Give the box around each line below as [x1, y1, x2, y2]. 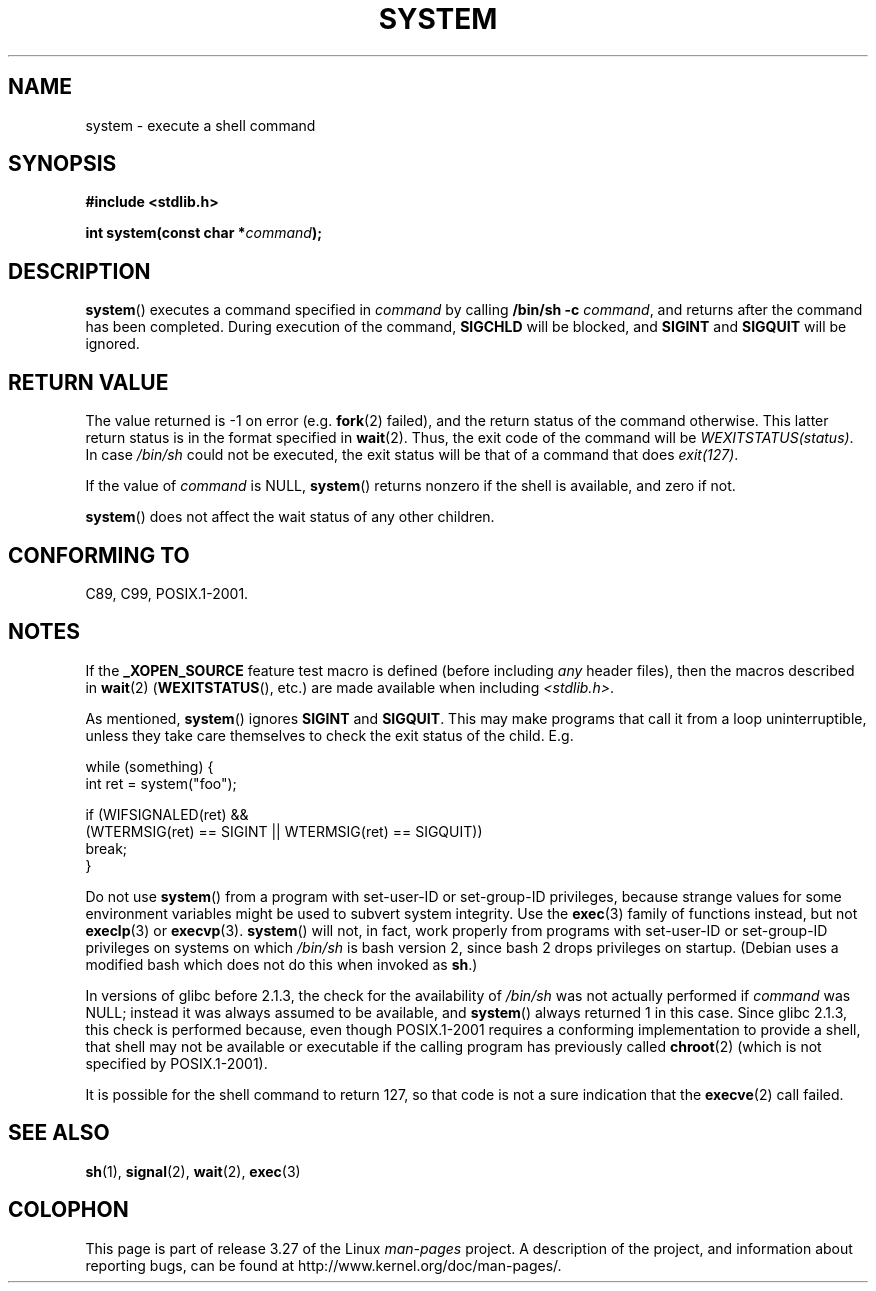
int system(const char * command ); [85, 224, 322, 242]
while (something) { [85, 757, 214, 775]
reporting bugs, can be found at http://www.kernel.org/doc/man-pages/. [85, 1256, 562, 1274]
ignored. [85, 335, 140, 353]
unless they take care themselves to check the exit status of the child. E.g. [85, 726, 574, 744]
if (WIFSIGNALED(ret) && [85, 805, 249, 823]
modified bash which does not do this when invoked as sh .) [85, 955, 478, 973]
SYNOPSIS [8, 151, 117, 177]
